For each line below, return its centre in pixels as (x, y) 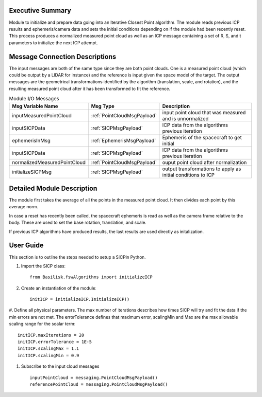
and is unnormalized (185, 118)
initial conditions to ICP (188, 175)
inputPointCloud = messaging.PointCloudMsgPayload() (94, 378)
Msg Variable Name (35, 106)
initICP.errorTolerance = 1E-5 (55, 342)
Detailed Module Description (53, 188)
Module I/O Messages (34, 99)
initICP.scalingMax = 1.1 (49, 349)
